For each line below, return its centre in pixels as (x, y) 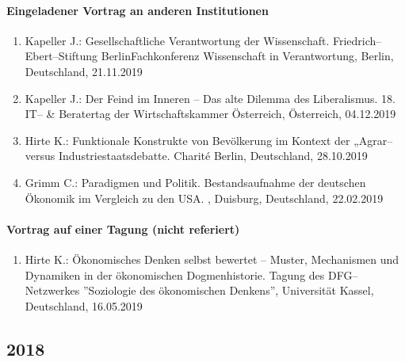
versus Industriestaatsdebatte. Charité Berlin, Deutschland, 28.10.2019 (196, 156)
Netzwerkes (52, 290)
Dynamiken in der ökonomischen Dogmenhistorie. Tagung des (175, 274)
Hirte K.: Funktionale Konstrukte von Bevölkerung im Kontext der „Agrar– (209, 140)
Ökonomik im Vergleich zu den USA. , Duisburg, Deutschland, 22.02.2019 (204, 198)
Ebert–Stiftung (61, 56)
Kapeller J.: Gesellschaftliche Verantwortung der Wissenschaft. (177, 40)
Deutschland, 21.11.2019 (84, 71)
